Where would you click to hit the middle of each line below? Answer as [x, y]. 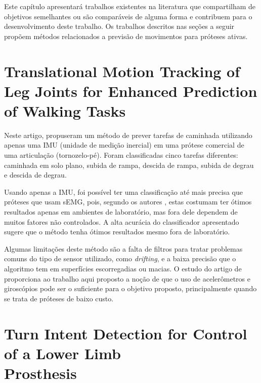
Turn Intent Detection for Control [126, 333]
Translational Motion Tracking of [122, 71]
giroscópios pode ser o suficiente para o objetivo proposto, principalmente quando [130, 288]
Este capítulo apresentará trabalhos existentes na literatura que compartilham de [130, 6]
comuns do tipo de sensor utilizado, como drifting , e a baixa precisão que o [120, 258]
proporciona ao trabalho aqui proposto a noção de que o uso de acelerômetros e [127, 278]
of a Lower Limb [62, 353]
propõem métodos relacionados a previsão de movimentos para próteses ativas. [126, 36]
